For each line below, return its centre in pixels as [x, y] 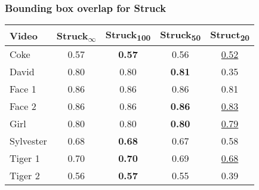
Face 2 [23, 106]
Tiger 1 [25, 158]
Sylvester [28, 141]
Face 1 [23, 89]
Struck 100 [128, 36]
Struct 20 [230, 36]
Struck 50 [181, 36]
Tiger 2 [25, 176]
